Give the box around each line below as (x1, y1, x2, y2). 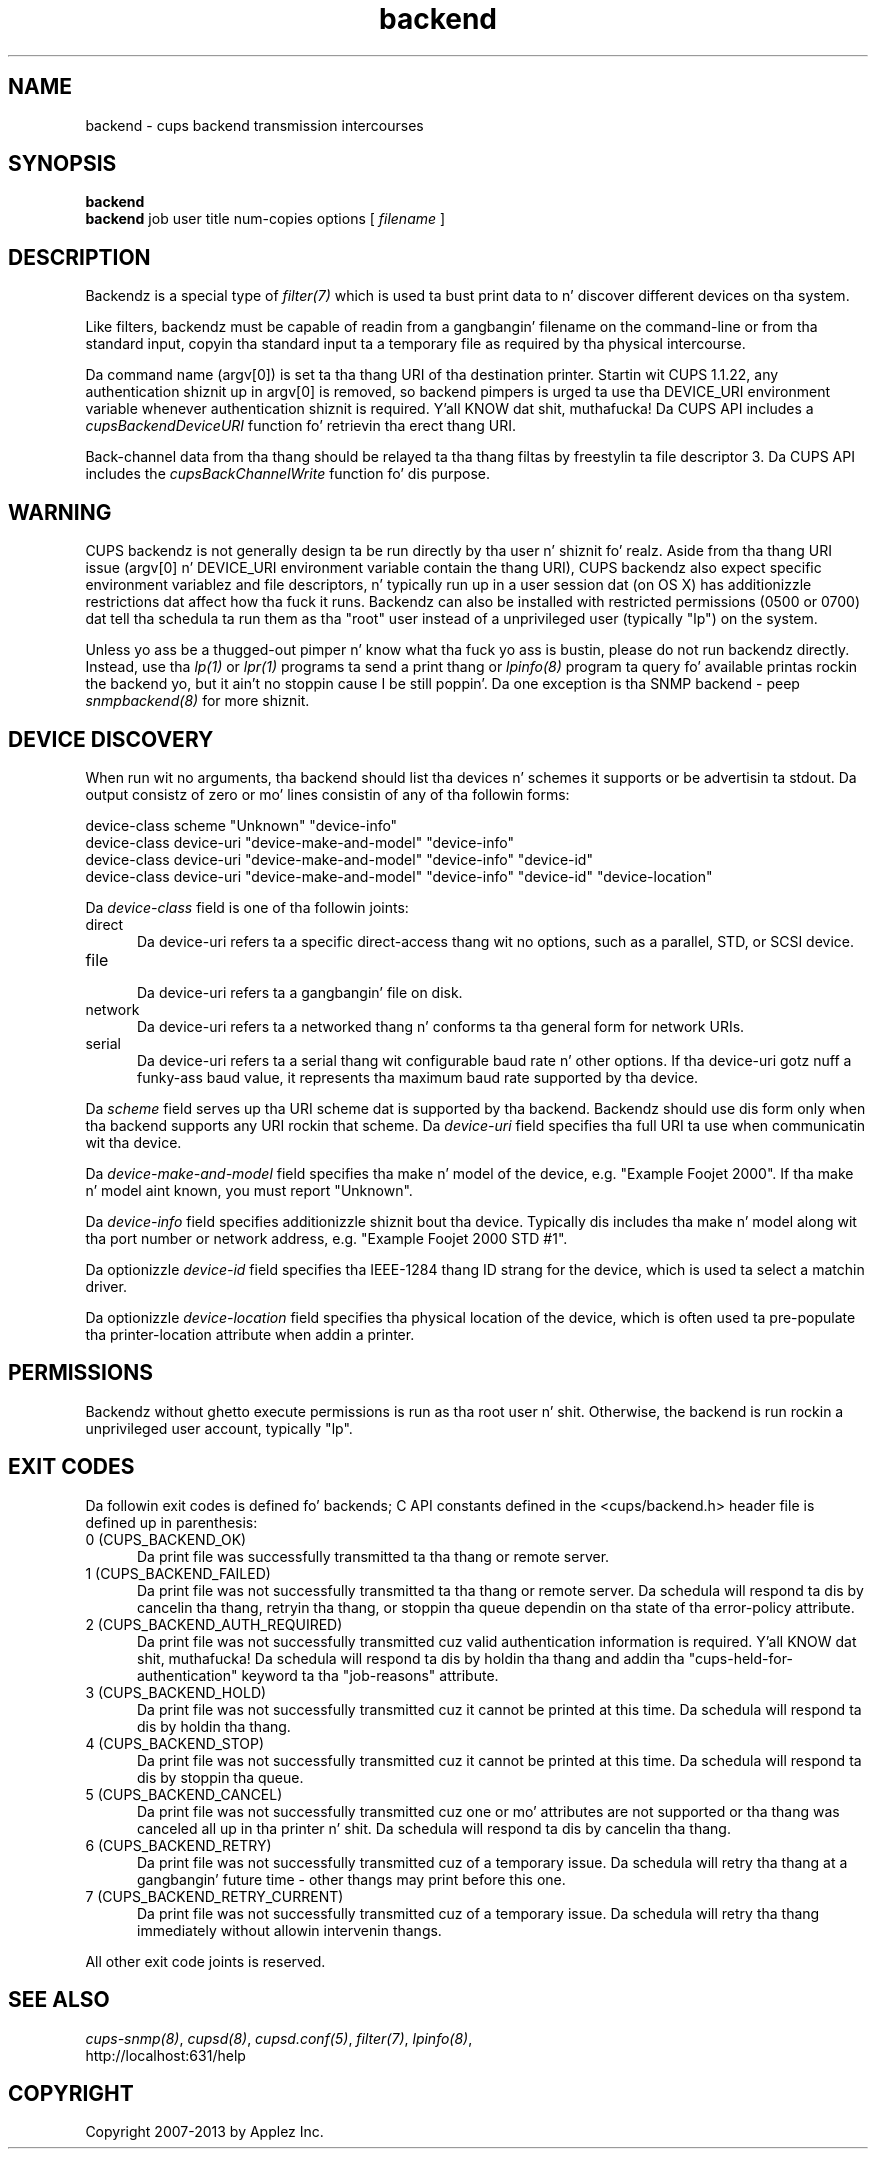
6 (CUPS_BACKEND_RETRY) (85, 1836, 272, 1854)
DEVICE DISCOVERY (8, 726, 214, 752)
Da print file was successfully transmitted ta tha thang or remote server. (137, 1547, 610, 1565)
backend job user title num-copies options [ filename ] (85, 210, 446, 228)
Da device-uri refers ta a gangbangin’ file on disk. (137, 983, 463, 1001)
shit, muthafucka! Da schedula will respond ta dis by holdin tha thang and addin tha (137, 1649, 685, 1667)
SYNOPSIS (8, 151, 117, 177)
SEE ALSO (8, 1987, 110, 2013)
